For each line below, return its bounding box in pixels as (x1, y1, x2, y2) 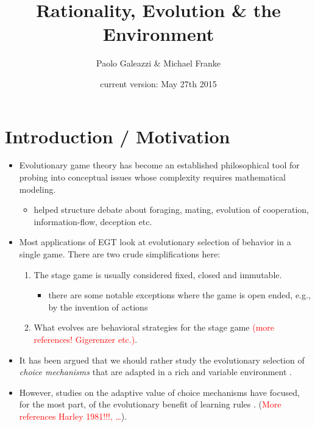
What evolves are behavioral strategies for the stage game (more (34, 321, 274, 334)
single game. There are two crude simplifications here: (19, 248, 221, 260)
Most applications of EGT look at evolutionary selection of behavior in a (19, 235, 291, 248)
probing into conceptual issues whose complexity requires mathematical (19, 171, 286, 184)
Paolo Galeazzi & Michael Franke (96, 57, 221, 70)
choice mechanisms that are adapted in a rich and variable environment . (19, 365, 292, 378)
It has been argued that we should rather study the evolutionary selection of (19, 353, 305, 366)
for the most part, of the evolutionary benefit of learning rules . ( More (19, 398, 281, 411)
